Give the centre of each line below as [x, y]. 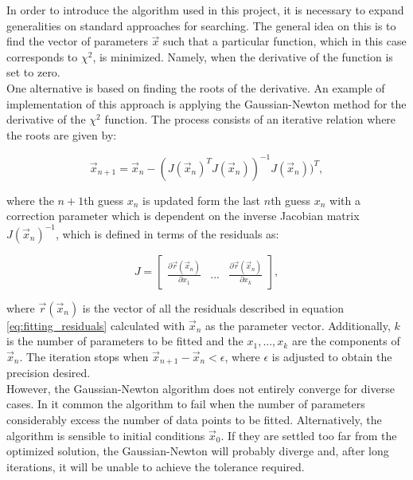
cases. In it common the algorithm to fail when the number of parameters [186, 404]
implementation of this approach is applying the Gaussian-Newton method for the [206, 103]
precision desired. [49, 373]
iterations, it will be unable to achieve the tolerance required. [156, 466]
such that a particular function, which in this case [285, 41]
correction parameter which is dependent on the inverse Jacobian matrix [183, 216]
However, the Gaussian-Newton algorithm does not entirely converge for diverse [201, 388]
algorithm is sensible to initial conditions [106, 435]
